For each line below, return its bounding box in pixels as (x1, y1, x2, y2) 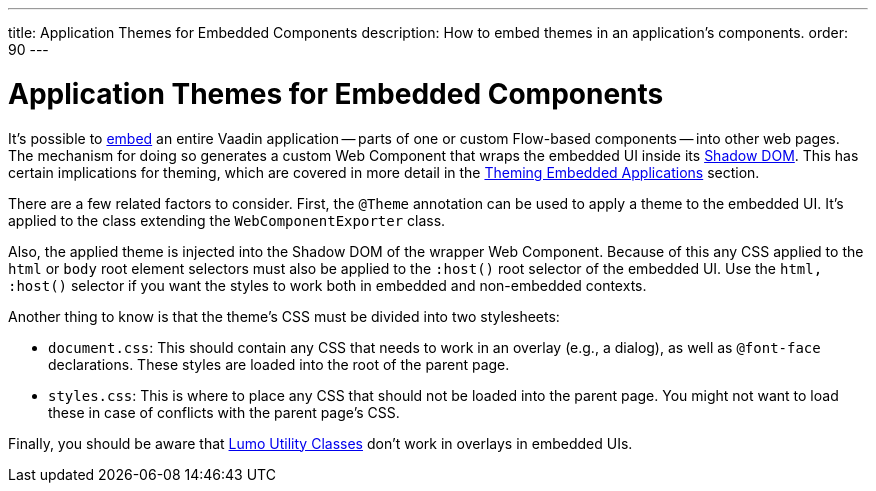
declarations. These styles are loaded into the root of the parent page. (48, 355, 510, 373)
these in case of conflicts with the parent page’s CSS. (48, 403, 400, 421)
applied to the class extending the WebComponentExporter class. (8, 211, 446, 229)
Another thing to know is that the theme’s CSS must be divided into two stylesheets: (8, 307, 560, 325)
